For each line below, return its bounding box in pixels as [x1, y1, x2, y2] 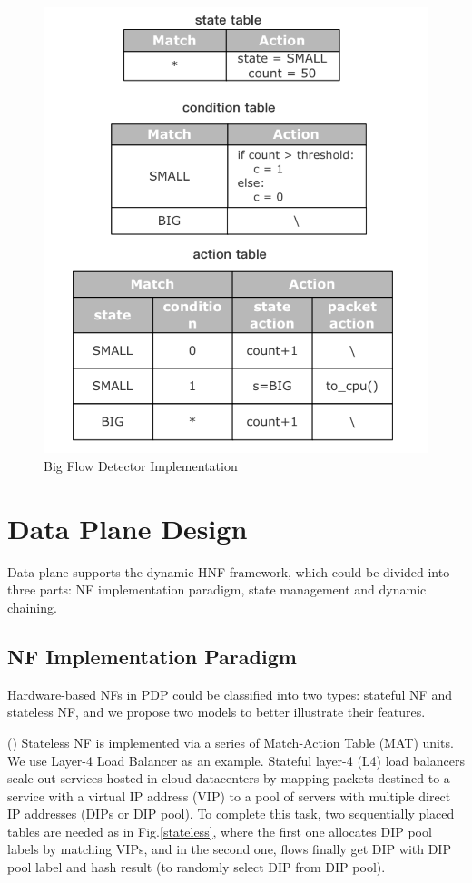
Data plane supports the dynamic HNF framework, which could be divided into [7, 562, 450, 581]
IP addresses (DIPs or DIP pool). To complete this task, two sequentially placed [7, 804, 455, 823]
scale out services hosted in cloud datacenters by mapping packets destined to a [7, 769, 450, 788]
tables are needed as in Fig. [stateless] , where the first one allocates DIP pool [7, 821, 432, 840]
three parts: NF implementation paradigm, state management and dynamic [7, 580, 427, 599]
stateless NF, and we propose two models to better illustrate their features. [7, 702, 426, 721]
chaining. [7, 597, 57, 616]
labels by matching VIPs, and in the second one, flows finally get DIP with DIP [7, 839, 451, 858]
